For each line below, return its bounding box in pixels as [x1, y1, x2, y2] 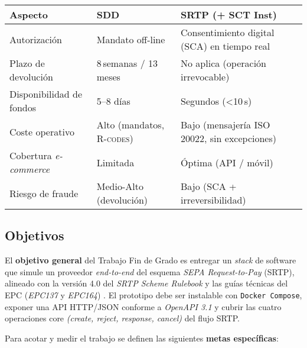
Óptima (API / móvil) [181, 155, 273, 169]
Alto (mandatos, [96, 118, 165, 131]
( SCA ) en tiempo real [181, 39, 270, 53]
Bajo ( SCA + [181, 179, 237, 193]
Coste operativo [9, 124, 74, 138]
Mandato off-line [96, 32, 165, 46]
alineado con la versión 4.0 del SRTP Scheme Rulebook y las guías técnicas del [5, 277, 288, 289]
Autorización [9, 32, 62, 46]
